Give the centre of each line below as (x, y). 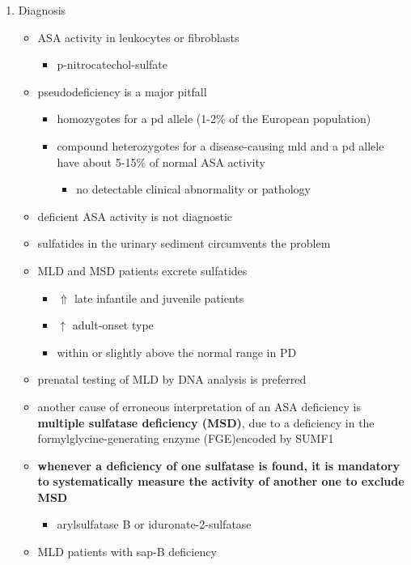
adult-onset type (113, 325)
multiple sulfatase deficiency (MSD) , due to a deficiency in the (206, 422)
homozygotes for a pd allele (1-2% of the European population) (214, 119)
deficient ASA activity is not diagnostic (135, 216)
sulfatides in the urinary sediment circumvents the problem (184, 243)
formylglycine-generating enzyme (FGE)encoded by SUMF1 (186, 438)
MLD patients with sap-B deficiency (127, 552)
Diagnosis (42, 10)
